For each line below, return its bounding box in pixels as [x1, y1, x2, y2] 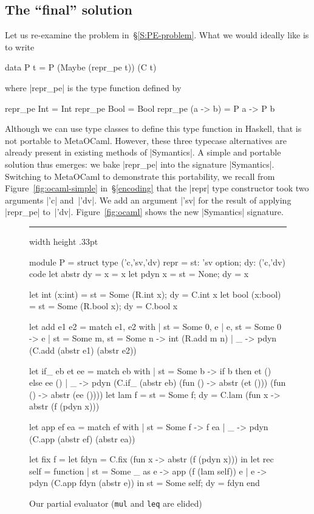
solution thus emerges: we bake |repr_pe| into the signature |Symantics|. [5, 157, 275, 170]
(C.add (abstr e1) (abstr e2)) [29, 344, 137, 357]
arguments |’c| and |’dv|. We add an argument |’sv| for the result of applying [5, 193, 292, 206]
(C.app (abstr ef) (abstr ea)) [29, 432, 135, 445]
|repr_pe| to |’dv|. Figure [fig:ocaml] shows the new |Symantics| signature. [5, 205, 284, 218]
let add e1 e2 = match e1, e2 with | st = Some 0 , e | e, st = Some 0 [29, 320, 282, 332]
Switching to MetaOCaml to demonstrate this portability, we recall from [5, 170, 275, 182]
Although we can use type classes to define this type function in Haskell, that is [5, 122, 302, 135]
